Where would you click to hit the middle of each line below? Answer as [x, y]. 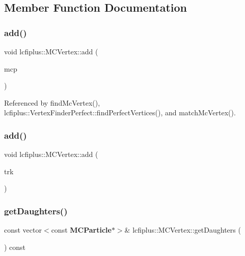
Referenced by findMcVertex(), [52, 102]
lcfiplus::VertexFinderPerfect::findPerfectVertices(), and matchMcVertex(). [120, 113]
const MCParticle [81, 230]
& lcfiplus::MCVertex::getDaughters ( [183, 230]
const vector [23, 230]
